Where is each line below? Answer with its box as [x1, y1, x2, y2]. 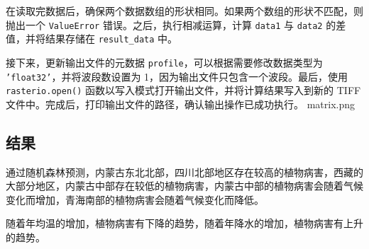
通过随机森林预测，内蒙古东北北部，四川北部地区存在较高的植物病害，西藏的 [6, 164, 363, 179]
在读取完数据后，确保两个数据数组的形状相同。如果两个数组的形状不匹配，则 [6, 4, 363, 18]
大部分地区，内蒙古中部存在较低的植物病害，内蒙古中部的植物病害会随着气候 [6, 178, 363, 193]
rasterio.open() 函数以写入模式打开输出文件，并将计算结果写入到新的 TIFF [6, 83, 361, 98]
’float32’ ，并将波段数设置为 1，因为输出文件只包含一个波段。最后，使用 [6, 69, 348, 83]
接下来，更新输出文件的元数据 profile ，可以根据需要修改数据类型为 [6, 54, 323, 69]
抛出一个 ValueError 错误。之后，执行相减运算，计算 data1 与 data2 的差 [6, 17, 346, 32]
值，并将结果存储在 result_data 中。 [6, 31, 178, 46]
